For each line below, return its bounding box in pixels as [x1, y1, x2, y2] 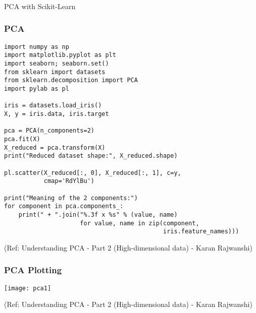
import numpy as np [4, 43, 69, 50]
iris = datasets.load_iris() [4, 102, 102, 109]
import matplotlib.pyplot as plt [4, 51, 116, 59]
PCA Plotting [4, 264, 62, 276]
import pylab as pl [4, 85, 69, 93]
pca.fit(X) [4, 135, 40, 143]
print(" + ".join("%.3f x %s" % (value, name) [18, 211, 178, 218]
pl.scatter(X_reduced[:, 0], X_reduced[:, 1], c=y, [4, 169, 181, 176]
